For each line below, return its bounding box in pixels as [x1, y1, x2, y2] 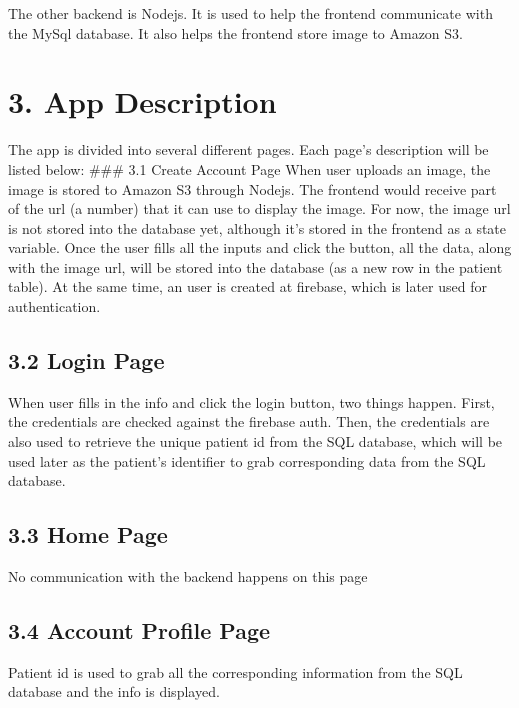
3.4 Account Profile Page [8, 615, 271, 646]
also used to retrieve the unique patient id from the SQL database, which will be [8, 431, 503, 452]
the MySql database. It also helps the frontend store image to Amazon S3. [8, 22, 463, 43]
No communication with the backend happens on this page [8, 566, 368, 587]
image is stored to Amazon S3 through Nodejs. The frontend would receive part [8, 178, 497, 199]
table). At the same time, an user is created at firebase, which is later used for [8, 276, 487, 297]
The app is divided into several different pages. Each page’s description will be [8, 139, 489, 160]
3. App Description [8, 81, 277, 122]
